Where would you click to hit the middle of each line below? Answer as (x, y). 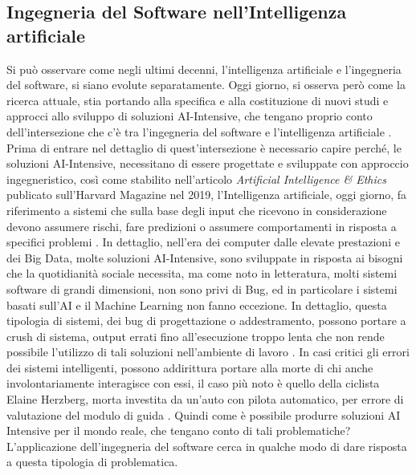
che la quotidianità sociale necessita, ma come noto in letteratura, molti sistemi (202, 273)
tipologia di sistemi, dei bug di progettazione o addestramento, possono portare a (206, 321)
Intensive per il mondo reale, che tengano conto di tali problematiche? (179, 430)
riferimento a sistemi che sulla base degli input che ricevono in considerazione (197, 210)
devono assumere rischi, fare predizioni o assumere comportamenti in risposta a (202, 226)
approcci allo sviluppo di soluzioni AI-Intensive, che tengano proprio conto (190, 116)
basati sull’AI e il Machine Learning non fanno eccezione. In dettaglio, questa (197, 304)
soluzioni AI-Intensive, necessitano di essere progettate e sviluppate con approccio (208, 163)
